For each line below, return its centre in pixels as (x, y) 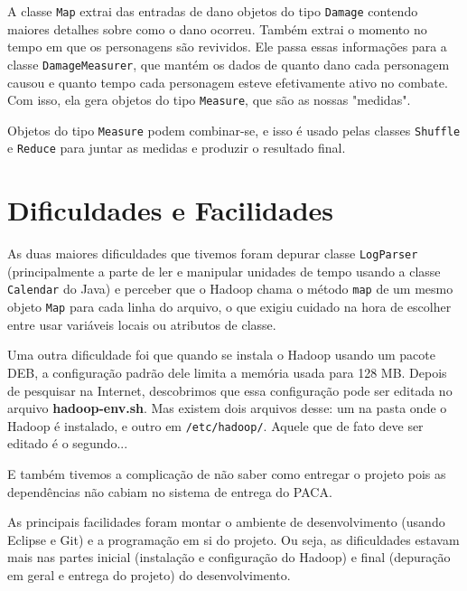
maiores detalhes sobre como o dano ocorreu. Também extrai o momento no (217, 28)
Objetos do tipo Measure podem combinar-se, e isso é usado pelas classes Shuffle (234, 130)
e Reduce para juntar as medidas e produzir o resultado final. (177, 148)
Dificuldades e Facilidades (171, 210)
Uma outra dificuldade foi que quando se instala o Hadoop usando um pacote (221, 355)
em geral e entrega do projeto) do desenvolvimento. (149, 574)
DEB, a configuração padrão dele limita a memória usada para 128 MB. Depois (227, 372)
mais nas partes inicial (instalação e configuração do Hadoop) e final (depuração (229, 557)
